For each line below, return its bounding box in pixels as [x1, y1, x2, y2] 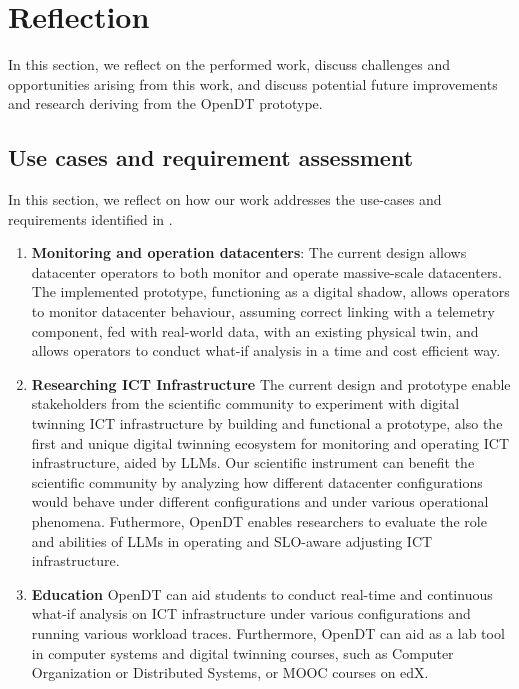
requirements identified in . [8, 208, 173, 229]
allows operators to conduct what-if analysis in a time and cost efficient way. [31, 340, 501, 361]
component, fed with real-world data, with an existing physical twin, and [31, 320, 479, 341]
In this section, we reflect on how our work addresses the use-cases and [8, 189, 442, 210]
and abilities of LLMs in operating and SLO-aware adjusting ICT [31, 530, 433, 551]
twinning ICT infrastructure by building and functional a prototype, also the [31, 413, 503, 434]
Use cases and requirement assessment [8, 142, 414, 173]
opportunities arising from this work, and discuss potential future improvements [8, 73, 498, 94]
